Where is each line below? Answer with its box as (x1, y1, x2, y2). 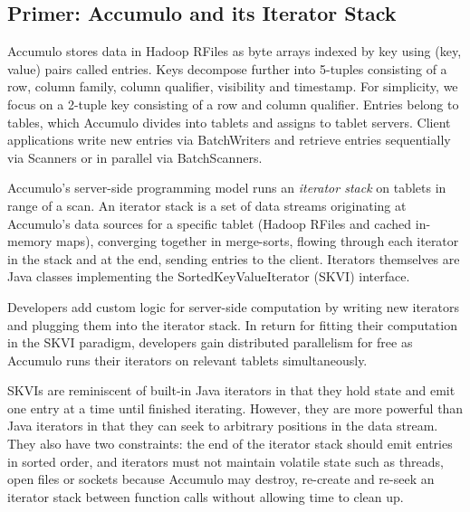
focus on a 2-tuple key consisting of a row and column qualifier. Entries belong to (7, 94, 459, 113)
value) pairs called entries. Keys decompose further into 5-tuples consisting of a (7, 59, 447, 78)
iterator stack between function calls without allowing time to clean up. (7, 487, 404, 506)
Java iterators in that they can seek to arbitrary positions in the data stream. (7, 416, 438, 435)
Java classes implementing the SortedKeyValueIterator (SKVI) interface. (7, 267, 410, 286)
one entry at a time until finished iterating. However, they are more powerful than (7, 398, 464, 417)
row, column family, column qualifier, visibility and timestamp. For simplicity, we (7, 77, 458, 96)
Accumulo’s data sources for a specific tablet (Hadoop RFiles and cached (7, 213, 412, 232)
